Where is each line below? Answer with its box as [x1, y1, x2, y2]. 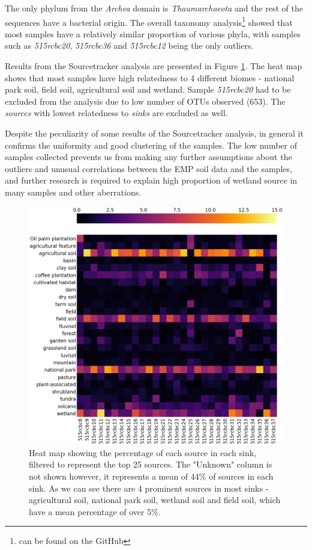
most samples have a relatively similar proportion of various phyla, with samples [5, 27, 301, 40]
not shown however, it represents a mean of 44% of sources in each [29, 469, 274, 482]
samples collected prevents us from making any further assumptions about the [5, 150, 292, 163]
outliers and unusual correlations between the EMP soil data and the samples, [5, 162, 292, 175]
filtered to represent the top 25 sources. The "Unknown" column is [29, 458, 272, 471]
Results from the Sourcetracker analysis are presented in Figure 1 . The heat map [5, 60, 302, 72]
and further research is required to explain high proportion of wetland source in [5, 174, 298, 187]
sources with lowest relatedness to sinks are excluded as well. [5, 107, 228, 119]
